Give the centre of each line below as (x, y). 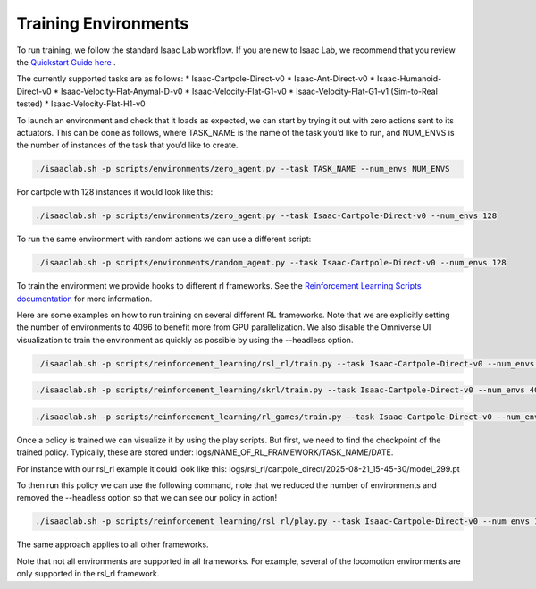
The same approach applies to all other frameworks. (113, 544)
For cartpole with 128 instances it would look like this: (115, 192)
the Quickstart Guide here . (66, 62)
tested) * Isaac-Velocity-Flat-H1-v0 (81, 104)
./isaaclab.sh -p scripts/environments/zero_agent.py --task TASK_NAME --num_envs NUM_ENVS (243, 169)
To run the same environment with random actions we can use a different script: (164, 239)
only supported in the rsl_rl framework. (88, 574)
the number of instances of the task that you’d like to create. (127, 145)
